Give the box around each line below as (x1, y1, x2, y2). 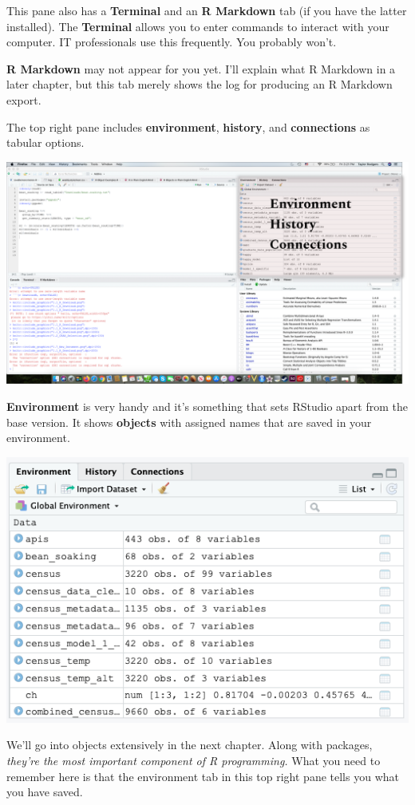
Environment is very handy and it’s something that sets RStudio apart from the (6, 397, 409, 414)
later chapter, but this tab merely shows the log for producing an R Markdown (6, 76, 393, 93)
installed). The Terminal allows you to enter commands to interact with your (6, 18, 389, 34)
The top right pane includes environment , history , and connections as (6, 118, 370, 135)
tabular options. (6, 134, 85, 151)
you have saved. (6, 783, 83, 800)
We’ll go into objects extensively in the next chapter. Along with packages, (6, 736, 373, 753)
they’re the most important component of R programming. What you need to (6, 752, 381, 769)
